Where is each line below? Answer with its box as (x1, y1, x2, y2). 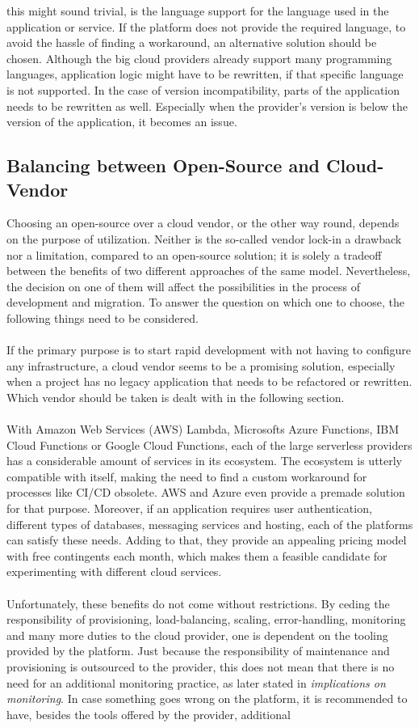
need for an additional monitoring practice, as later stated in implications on (6, 674, 386, 691)
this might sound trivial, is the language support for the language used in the (6, 2, 389, 19)
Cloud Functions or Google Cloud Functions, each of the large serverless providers (6, 436, 413, 453)
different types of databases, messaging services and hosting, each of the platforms (6, 515, 413, 532)
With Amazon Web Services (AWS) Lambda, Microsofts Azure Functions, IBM (6, 421, 399, 438)
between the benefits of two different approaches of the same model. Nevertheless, (6, 262, 411, 279)
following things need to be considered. (6, 309, 199, 326)
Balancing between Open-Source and (6, 153, 321, 178)
